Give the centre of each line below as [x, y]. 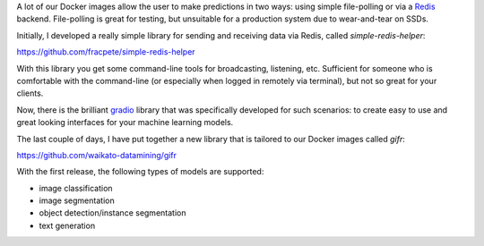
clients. [30, 93]
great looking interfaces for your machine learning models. [125, 123]
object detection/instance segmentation [112, 213]
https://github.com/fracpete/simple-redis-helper [106, 52]
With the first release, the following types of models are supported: [140, 172]
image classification [76, 188]
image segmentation [77, 200]
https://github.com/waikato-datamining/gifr [97, 155]
